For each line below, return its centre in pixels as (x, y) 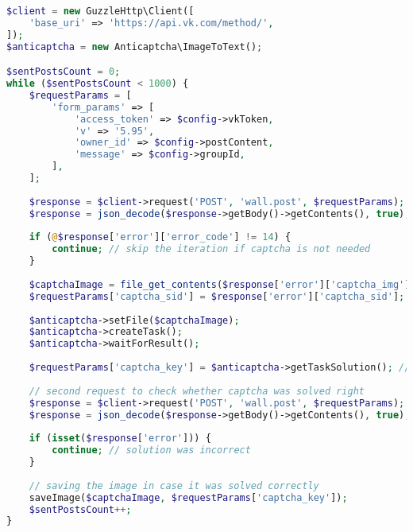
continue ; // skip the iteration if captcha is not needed (211, 249)
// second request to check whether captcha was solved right (197, 391)
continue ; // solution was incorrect (151, 450)
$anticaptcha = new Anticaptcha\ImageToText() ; (135, 47)
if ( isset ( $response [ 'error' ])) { (120, 439)
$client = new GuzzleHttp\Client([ (100, 11)
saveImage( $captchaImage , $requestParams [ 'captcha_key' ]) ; (188, 497)
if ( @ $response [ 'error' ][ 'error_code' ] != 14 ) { (160, 237)
